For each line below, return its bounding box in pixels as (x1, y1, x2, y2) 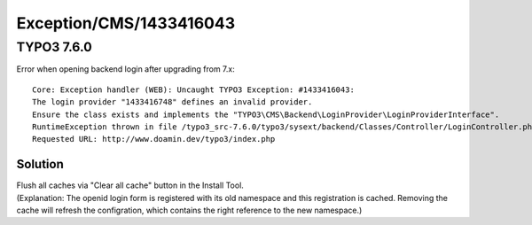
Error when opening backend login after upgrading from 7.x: (16, 64, 235, 74)
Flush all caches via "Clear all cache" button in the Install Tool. (16, 180, 244, 190)
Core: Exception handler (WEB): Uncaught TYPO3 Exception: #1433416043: (32, 84, 355, 95)
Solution (16, 157, 64, 172)
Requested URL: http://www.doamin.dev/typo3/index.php (32, 134, 276, 144)
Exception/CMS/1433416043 (16, 13, 235, 33)
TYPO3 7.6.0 (16, 39, 92, 55)
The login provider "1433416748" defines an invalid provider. (32, 97, 313, 107)
